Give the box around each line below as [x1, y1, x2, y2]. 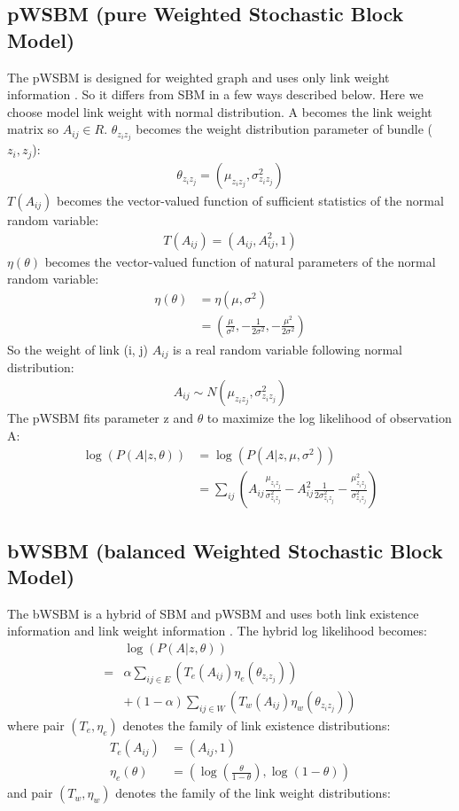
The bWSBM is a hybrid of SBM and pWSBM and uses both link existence [7, 604, 419, 622]
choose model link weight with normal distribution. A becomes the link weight [7, 102, 432, 121]
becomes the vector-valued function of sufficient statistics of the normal [57, 191, 444, 209]
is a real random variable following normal [173, 339, 402, 358]
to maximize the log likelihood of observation [206, 408, 452, 426]
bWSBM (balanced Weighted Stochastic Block [7, 536, 443, 564]
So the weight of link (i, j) [7, 339, 149, 358]
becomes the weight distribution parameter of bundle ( [136, 120, 433, 138]
